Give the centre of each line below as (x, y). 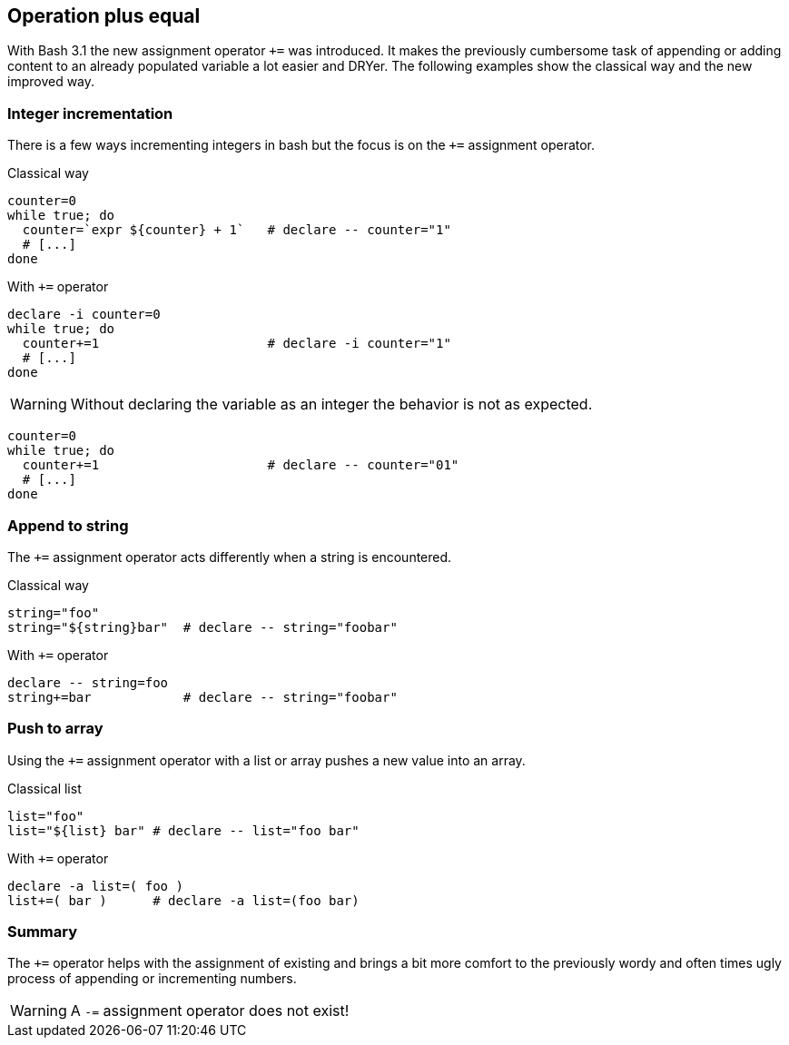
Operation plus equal (104, 16)
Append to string (68, 525)
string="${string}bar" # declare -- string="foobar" (202, 627)
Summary (43, 932)
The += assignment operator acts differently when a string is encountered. (230, 557)
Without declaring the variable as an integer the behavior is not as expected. (331, 404)
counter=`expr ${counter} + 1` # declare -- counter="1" (237, 230)
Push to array (55, 729)
